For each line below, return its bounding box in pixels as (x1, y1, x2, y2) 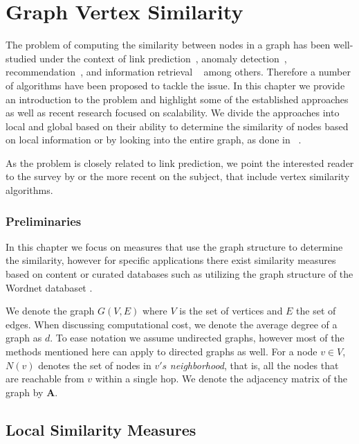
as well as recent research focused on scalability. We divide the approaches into (6, 105, 340, 120)
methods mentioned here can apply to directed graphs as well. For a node (6, 344, 317, 359)
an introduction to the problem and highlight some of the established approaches (6, 91, 349, 106)
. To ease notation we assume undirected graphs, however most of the (50, 330, 344, 345)
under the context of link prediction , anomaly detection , (39, 51, 287, 65)
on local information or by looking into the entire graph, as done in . (6, 132, 302, 147)
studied (6, 51, 37, 65)
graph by (6, 384, 44, 399)
